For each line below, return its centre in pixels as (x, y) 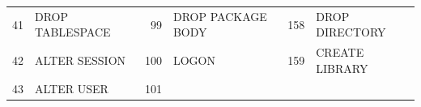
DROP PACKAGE (220, 16)
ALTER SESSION (81, 60)
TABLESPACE (73, 32)
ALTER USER (72, 88)
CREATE (340, 52)
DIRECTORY (351, 32)
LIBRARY (342, 68)
